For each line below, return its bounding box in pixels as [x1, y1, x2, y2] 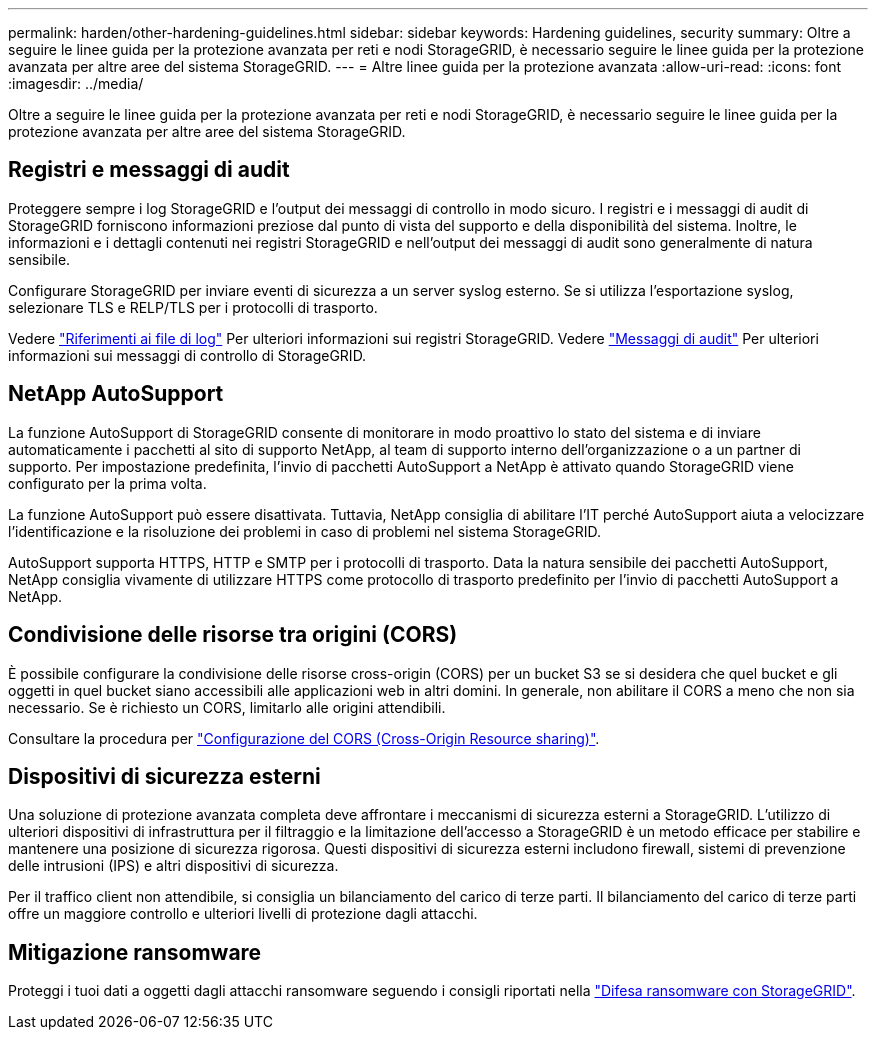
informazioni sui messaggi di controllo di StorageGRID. [8, 346, 367, 364]
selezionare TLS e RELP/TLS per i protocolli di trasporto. [8, 298, 378, 316]
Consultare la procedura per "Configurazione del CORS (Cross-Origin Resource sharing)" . [8, 729, 600, 747]
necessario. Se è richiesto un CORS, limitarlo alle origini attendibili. [8, 698, 446, 716]
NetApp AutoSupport [8, 381, 224, 407]
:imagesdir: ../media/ [8, 75, 144, 92]
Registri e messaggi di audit [8, 157, 290, 183]
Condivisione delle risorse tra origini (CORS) [8, 622, 458, 648]
